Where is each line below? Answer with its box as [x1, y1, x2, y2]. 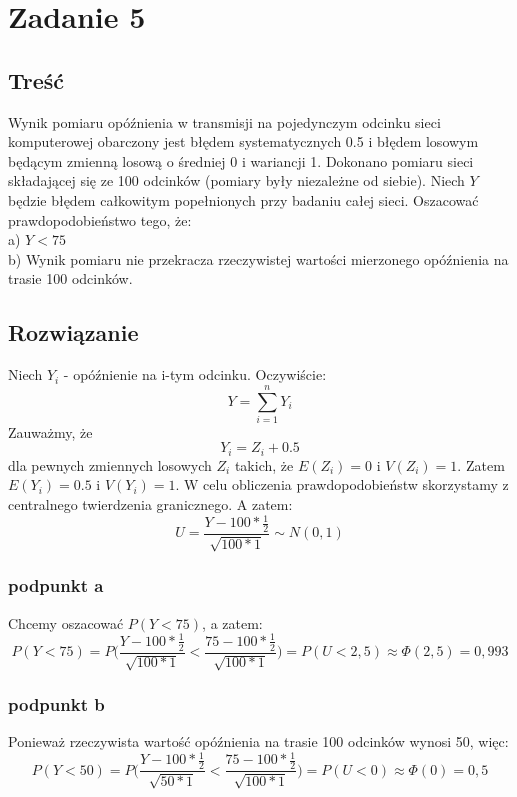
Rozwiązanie [8, 317, 139, 348]
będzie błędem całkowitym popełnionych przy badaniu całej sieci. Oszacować [8, 189, 479, 210]
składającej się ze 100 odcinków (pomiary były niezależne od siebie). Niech [8, 170, 465, 191]
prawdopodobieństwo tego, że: [8, 209, 192, 230]
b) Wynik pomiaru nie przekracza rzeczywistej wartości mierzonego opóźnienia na [8, 248, 509, 269]
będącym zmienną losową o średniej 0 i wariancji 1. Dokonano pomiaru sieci [8, 150, 474, 171]
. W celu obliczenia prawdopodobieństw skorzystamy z [175, 474, 509, 495]
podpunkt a [8, 573, 104, 598]
